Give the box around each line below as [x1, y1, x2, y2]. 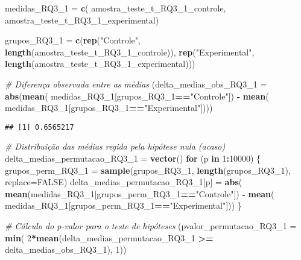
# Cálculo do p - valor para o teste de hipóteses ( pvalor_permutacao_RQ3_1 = [5, 219, 297, 232]
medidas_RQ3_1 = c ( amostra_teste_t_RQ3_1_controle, [5, 2, 226, 14]
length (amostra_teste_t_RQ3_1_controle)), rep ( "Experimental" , [5, 45, 255, 58]
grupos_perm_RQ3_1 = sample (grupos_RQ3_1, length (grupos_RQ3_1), [5, 163, 291, 176]
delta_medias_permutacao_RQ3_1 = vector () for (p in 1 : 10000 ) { [5, 152, 261, 164]
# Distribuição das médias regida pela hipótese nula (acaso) [5, 140, 226, 153]
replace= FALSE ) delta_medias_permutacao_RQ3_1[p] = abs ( [5, 176, 242, 188]
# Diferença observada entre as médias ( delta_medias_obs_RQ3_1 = [5, 77, 267, 90]
